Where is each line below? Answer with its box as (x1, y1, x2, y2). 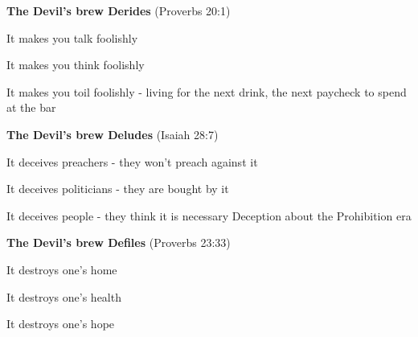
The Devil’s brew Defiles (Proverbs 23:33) (6, 234, 231, 251)
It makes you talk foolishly (6, 29, 138, 46)
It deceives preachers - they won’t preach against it (6, 153, 258, 170)
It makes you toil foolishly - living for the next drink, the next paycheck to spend (6, 83, 407, 100)
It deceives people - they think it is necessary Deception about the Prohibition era (6, 207, 412, 224)
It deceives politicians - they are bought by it (6, 180, 229, 197)
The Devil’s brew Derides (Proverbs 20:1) (6, 2, 231, 18)
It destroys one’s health (6, 288, 121, 305)
